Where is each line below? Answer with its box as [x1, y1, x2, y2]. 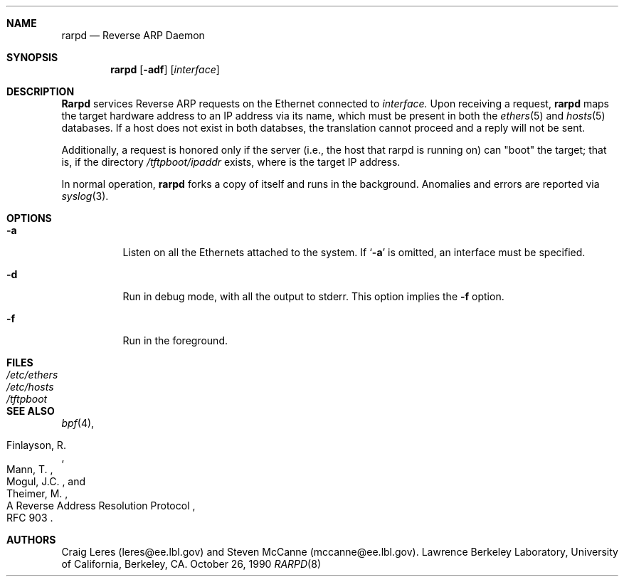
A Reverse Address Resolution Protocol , [6, 499, 196, 512]
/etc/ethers [6, 369, 58, 381]
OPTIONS [6, 212, 52, 224]
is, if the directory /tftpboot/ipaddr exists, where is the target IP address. [61, 156, 401, 168]
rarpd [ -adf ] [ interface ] [110, 63, 220, 75]
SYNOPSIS [6, 51, 58, 63]
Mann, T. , [6, 463, 53, 475]
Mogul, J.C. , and [6, 475, 86, 487]
